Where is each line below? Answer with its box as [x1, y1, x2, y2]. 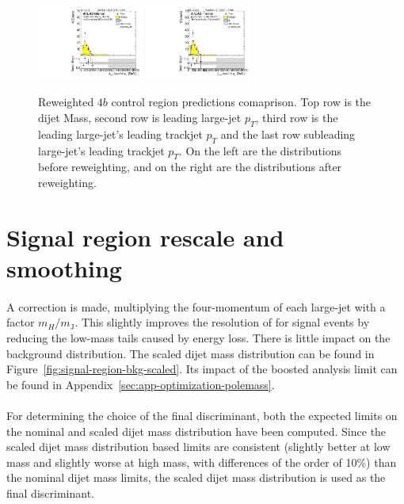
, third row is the [255, 109, 338, 126]
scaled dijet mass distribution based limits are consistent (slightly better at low [6, 438, 391, 455]
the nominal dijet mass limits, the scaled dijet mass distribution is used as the [6, 469, 386, 486]
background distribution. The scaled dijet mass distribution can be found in [6, 345, 375, 361]
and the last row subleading [220, 125, 356, 142]
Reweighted [38, 94, 94, 110]
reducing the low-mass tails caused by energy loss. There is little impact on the [6, 330, 391, 346]
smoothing [6, 252, 122, 284]
